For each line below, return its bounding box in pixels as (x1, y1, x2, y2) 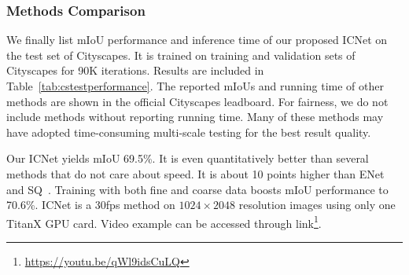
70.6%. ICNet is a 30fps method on (6, 196, 175, 213)
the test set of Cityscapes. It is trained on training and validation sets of (6, 46, 356, 63)
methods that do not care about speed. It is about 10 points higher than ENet (6, 165, 385, 181)
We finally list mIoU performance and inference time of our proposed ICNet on (6, 31, 388, 48)
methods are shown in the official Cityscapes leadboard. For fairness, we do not (6, 93, 389, 109)
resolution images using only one (238, 196, 396, 213)
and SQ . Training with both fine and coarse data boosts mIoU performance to (6, 181, 389, 197)
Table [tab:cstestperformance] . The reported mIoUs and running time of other (6, 78, 384, 93)
